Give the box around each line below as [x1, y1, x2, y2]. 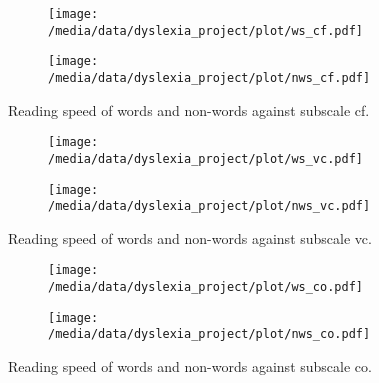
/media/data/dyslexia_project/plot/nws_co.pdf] [48, 327, 371, 342]
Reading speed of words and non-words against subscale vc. [8, 227, 372, 248]
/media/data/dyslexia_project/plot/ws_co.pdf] [48, 280, 363, 295]
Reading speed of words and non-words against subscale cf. [8, 99, 370, 120]
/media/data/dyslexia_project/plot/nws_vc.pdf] [48, 199, 371, 214]
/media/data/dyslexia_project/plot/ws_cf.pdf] [48, 23, 363, 38]
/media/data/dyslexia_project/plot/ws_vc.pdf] [48, 151, 363, 166]
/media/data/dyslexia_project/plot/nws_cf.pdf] [48, 70, 371, 85]
